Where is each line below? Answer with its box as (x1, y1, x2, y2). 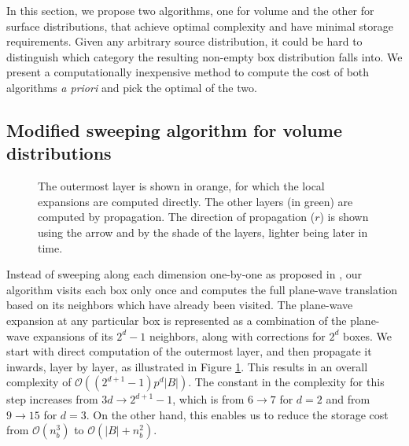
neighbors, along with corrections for (149, 327, 326, 344)
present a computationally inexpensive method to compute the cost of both (6, 64, 370, 80)
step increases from (6, 391, 98, 407)
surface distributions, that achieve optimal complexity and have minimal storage (6, 17, 393, 34)
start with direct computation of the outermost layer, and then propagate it (6, 343, 372, 359)
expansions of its (33, 327, 113, 344)
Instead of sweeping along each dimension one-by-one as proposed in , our (6, 266, 362, 282)
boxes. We (343, 327, 392, 344)
